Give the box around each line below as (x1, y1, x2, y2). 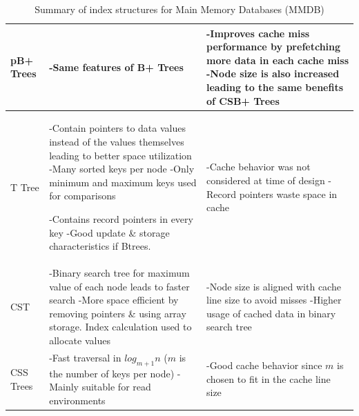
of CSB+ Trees (206, 93, 280, 108)
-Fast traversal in (49, 350, 122, 364)
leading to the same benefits (206, 79, 344, 94)
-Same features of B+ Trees (49, 59, 184, 74)
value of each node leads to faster (49, 279, 190, 293)
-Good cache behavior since (206, 358, 322, 373)
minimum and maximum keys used (49, 175, 197, 189)
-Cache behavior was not (206, 159, 311, 174)
